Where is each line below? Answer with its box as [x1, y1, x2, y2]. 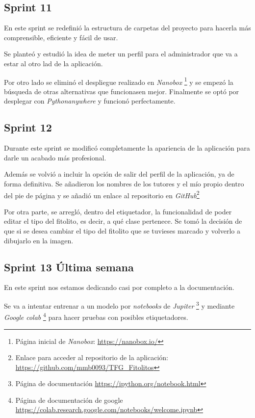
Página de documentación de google [15, 394, 123, 405]
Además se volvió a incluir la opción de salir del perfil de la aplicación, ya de [4, 169, 234, 179]
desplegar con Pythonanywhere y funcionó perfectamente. [4, 96, 176, 106]
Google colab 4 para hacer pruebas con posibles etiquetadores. [4, 311, 188, 322]
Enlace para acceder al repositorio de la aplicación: [15, 352, 168, 363]
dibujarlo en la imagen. [4, 235, 74, 245]
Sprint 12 [4, 120, 52, 135]
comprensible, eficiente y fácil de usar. [4, 32, 118, 42]
